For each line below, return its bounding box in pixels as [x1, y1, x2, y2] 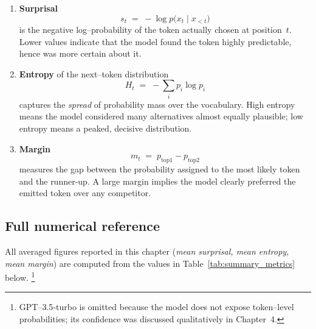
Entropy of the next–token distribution [19, 67, 169, 80]
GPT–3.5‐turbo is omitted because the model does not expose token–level [19, 300, 294, 313]
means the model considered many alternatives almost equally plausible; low [19, 110, 303, 122]
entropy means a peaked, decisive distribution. [19, 121, 192, 134]
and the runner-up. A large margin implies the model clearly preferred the [19, 174, 296, 187]
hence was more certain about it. [19, 47, 142, 60]
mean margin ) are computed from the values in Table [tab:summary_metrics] [5, 256, 295, 269]
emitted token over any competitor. [19, 186, 151, 199]
